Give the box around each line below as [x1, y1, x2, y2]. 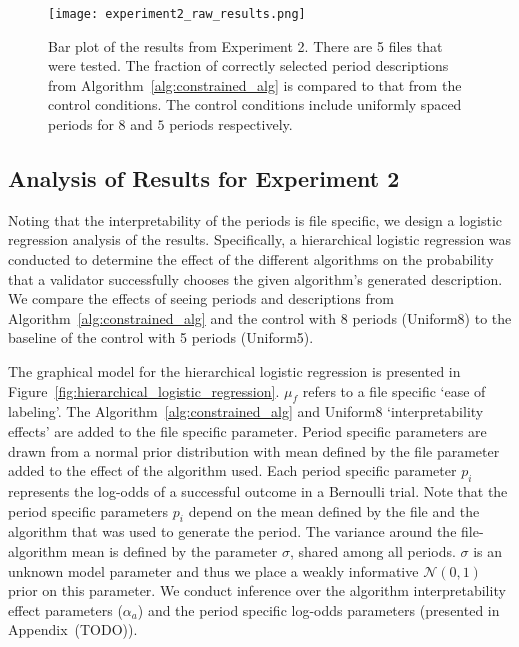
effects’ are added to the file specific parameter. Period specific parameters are [8, 420, 487, 441]
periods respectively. [169, 114, 293, 135]
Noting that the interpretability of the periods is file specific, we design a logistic [8, 209, 503, 230]
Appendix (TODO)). [8, 619, 138, 640]
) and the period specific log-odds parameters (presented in [137, 599, 500, 620]
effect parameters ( [8, 599, 123, 620]
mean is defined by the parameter [71, 540, 278, 561]
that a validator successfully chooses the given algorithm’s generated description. [8, 268, 503, 289]
